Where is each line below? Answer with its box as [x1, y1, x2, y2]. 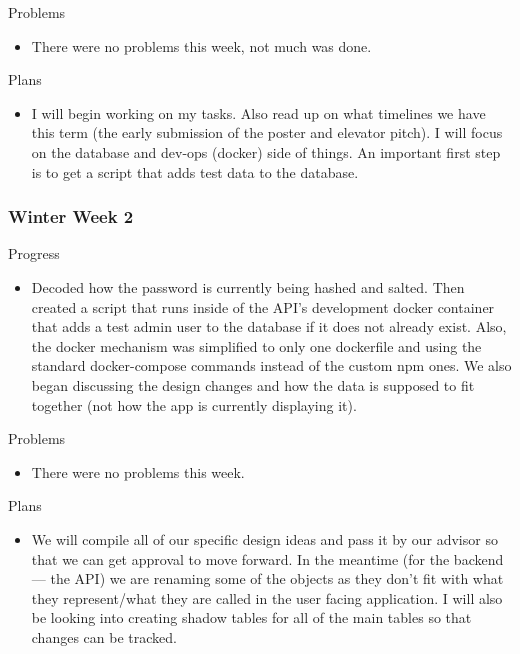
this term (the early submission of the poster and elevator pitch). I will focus [31, 122, 503, 143]
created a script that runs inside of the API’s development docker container [31, 296, 495, 317]
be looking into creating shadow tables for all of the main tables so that [31, 607, 472, 628]
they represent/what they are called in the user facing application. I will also [31, 587, 503, 608]
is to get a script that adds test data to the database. [31, 161, 359, 182]
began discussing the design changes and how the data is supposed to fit [31, 374, 475, 395]
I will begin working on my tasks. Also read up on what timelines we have [31, 102, 486, 123]
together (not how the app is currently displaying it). [31, 394, 357, 415]
